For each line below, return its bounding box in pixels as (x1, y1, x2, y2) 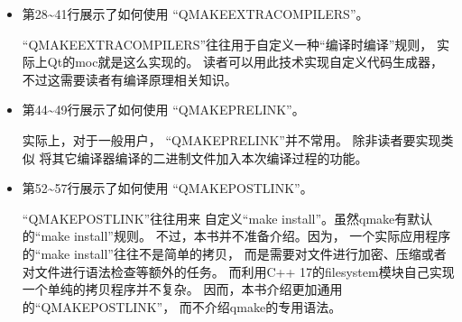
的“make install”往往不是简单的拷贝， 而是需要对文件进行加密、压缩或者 (22, 244, 447, 262)
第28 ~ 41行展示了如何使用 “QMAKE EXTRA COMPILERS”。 (22, 5, 369, 23)
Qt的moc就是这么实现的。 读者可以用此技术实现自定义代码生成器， (47, 52, 444, 71)
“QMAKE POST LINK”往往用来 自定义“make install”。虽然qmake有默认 (22, 208, 433, 227)
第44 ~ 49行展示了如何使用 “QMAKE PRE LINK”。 (22, 100, 305, 119)
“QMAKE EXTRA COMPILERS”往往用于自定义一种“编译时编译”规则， (22, 34, 433, 53)
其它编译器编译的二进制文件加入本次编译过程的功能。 (51, 148, 368, 167)
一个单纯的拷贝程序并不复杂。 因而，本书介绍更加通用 (22, 280, 343, 299)
